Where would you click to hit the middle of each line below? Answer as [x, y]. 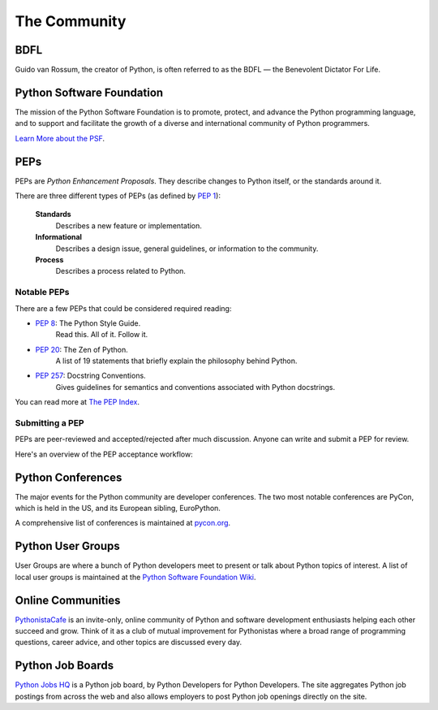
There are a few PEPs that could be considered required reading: [123, 308]
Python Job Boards [64, 666]
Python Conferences [69, 477]
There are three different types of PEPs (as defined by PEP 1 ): [118, 196]
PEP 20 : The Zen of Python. [82, 349]
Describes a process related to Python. [121, 271]
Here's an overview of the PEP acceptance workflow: [104, 454]
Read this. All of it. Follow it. [102, 335]
